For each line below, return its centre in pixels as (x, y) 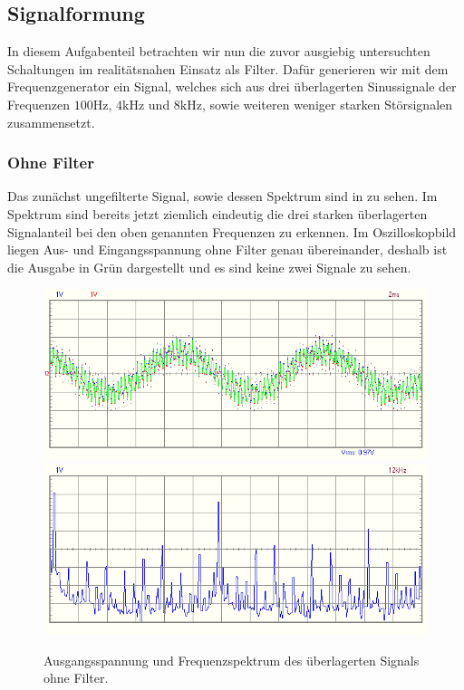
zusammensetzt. (51, 122)
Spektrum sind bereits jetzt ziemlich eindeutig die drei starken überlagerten (217, 213)
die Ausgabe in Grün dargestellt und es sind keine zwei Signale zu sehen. (209, 267)
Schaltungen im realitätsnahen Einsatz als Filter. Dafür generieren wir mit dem (228, 68)
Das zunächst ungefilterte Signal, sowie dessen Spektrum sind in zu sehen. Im (222, 196)
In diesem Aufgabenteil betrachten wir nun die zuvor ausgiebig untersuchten (219, 51)
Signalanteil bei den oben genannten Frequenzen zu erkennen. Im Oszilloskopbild (232, 231)
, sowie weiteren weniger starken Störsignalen (327, 104)
